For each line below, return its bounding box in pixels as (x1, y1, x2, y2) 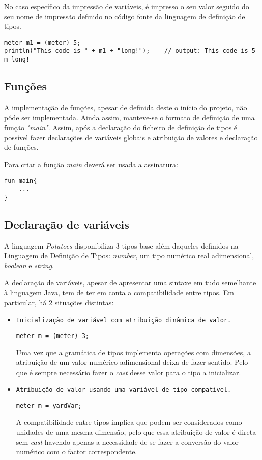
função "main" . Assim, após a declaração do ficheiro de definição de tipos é (4, 122, 238, 133)
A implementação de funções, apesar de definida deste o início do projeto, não (4, 102, 247, 112)
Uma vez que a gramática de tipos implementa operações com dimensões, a (16, 347, 251, 357)
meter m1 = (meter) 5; (4, 39, 81, 46)
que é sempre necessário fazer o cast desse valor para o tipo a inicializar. (16, 366, 241, 377)
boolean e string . (4, 260, 54, 270)
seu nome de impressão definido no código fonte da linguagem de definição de (4, 11, 245, 21)
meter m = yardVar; (16, 402, 82, 409)
